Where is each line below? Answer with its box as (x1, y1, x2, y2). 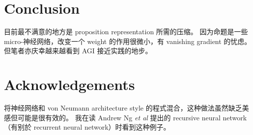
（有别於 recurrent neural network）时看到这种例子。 (4, 122, 170, 132)
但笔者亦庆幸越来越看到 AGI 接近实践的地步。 (4, 45, 152, 56)
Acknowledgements (4, 74, 135, 94)
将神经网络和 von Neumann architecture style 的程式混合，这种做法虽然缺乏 (4, 103, 242, 113)
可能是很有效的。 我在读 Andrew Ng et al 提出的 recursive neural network (17, 112, 247, 122)
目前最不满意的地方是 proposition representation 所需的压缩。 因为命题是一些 (4, 26, 248, 37)
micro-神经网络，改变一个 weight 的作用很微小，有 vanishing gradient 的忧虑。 (4, 36, 252, 46)
